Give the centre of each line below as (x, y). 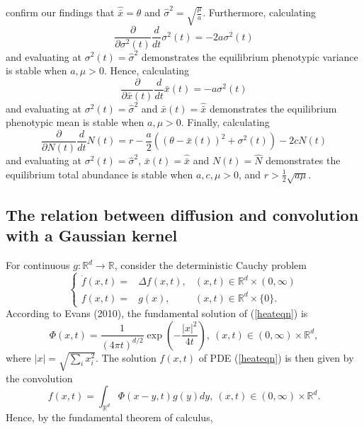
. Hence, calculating (147, 70)
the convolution (39, 378)
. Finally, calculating (225, 122)
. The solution (126, 357)
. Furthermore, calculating (260, 12)
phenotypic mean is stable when (75, 122)
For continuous (38, 265)
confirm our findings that (60, 12)
